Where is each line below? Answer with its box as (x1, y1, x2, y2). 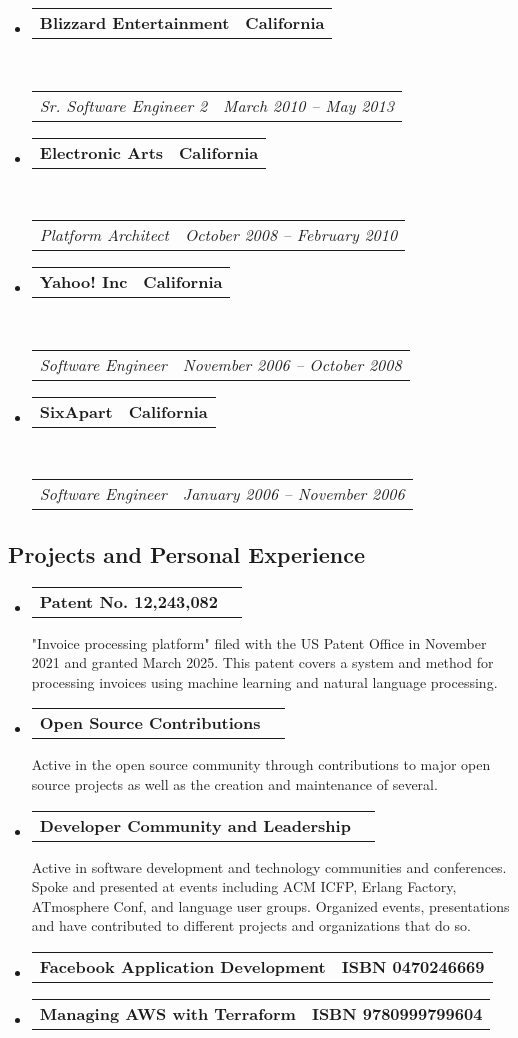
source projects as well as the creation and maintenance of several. (31, 773, 438, 794)
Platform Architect (39, 223, 169, 247)
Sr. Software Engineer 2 (39, 93, 208, 117)
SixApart (39, 399, 113, 423)
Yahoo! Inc (39, 270, 128, 294)
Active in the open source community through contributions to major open (31, 754, 491, 775)
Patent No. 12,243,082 (39, 589, 219, 613)
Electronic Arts (39, 140, 164, 164)
